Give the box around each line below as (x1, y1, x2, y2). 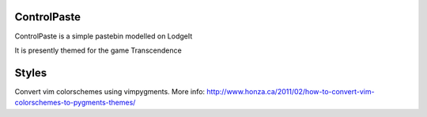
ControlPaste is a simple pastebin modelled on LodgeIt (14, 31, 193, 41)
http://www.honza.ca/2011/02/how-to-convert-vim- (206, 86, 375, 96)
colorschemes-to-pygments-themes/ (14, 98, 136, 108)
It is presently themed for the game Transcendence (14, 46, 182, 55)
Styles (14, 66, 47, 79)
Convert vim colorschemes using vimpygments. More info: (14, 86, 206, 96)
